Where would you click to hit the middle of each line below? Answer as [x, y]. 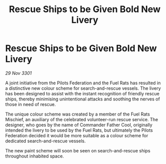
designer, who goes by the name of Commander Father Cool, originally [79, 125]
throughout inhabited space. [35, 156]
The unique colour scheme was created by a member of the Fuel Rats [78, 114]
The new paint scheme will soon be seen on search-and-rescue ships [78, 150]
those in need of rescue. [31, 104]
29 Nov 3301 [18, 73]
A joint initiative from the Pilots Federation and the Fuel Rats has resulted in [83, 83]
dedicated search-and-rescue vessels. [45, 141]
